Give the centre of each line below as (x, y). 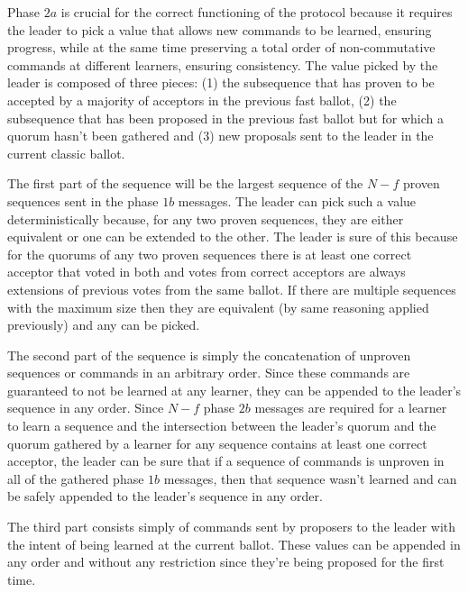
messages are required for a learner (351, 408)
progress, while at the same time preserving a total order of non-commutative (221, 47)
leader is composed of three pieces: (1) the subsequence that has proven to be (221, 82)
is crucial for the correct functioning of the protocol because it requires (257, 12)
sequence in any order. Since (86, 408)
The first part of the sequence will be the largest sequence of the (185, 183)
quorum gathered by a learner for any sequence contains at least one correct (217, 443)
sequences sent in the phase (83, 200)
